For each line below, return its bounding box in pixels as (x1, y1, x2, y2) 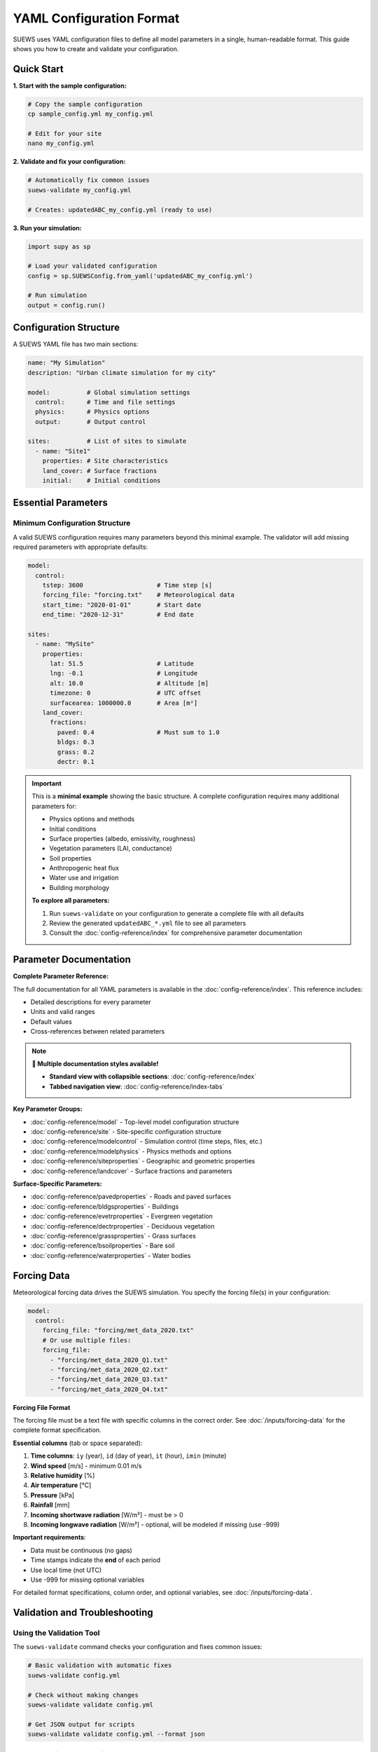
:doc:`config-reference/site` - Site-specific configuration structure (30, 1128, 222, 1135)
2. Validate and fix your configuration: (13, 158, 126, 166)
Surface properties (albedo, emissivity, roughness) (49, 834, 196, 842)
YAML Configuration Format (13, 11, 180, 26)
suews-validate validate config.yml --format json (27, 1730, 206, 1738)
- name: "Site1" (35, 447, 91, 455)
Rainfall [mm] (30, 1500, 70, 1510)
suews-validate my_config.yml (27, 186, 132, 194)
